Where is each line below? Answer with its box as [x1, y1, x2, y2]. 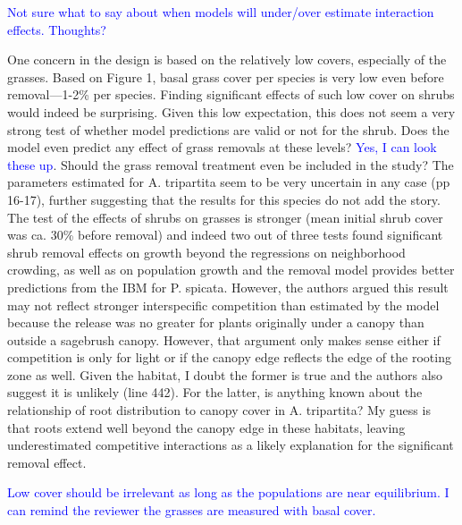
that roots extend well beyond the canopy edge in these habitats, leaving [7, 418, 406, 436]
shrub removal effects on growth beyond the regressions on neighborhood [7, 242, 406, 261]
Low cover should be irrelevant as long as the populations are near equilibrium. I [7, 483, 449, 502]
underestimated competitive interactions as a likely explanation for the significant [7, 436, 454, 454]
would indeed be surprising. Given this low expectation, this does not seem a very [7, 102, 456, 121]
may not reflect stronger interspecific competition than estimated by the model [7, 295, 440, 314]
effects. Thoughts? [7, 20, 106, 38]
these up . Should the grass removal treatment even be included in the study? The [7, 155, 454, 174]
